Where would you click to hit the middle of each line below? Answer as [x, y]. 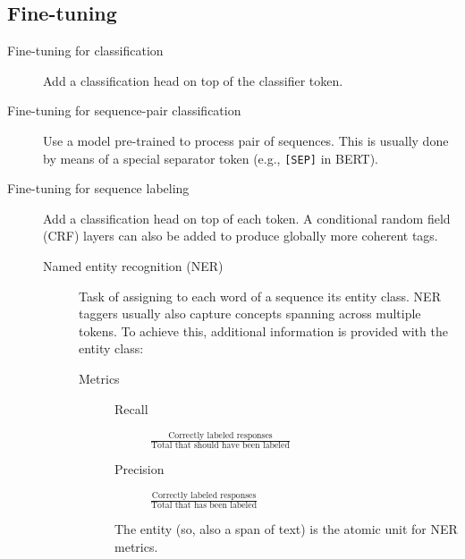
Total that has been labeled [204, 506]
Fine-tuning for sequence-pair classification [124, 110]
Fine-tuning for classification [85, 51]
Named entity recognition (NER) [133, 266]
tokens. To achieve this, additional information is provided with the [263, 330]
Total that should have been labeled [220, 445]
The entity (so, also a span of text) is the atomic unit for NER [286, 529]
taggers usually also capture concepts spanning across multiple [250, 313]
